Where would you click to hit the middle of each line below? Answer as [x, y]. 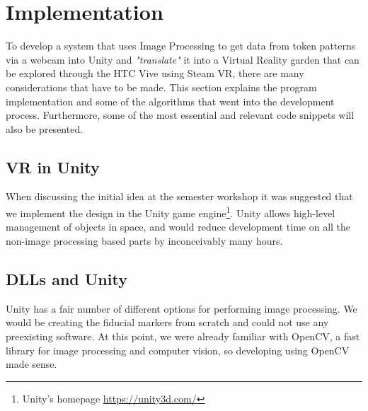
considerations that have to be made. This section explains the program [161, 87]
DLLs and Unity [67, 278]
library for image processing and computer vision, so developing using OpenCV [178, 350]
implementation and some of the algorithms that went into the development [170, 101]
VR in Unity [53, 167]
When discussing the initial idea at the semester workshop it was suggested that [179, 196]
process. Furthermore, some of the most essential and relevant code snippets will [180, 115]
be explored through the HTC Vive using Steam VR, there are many [155, 73]
